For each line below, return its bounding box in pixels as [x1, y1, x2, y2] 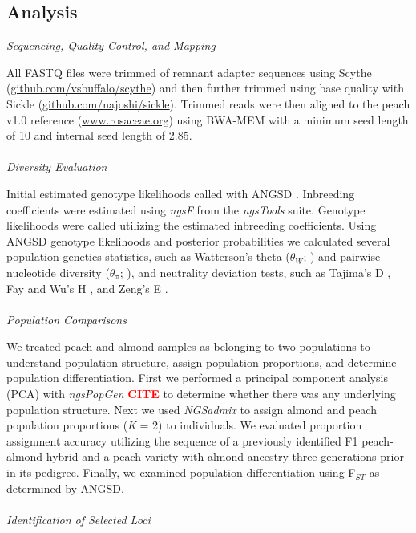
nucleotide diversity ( [6, 263, 110, 280]
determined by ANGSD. [6, 479, 124, 496]
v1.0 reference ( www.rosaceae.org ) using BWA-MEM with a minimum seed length [6, 111, 409, 128]
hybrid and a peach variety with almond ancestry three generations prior [46, 448, 404, 465]
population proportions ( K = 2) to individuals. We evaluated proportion [6, 417, 362, 433]
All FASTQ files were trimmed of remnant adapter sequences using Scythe [6, 63, 372, 80]
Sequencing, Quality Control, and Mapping [6, 37, 216, 54]
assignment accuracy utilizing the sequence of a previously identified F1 [6, 432, 358, 449]
